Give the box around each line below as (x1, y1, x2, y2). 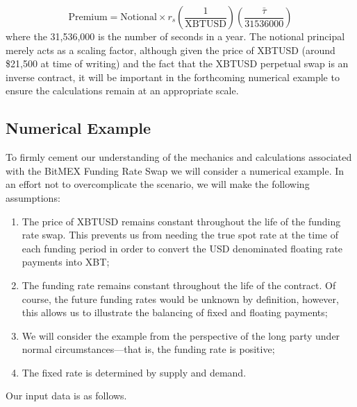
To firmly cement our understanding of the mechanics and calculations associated (6, 150, 352, 164)
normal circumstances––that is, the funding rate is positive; (22, 342, 275, 356)
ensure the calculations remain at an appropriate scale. (6, 83, 239, 98)
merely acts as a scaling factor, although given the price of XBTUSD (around (6, 42, 335, 57)
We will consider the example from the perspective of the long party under (22, 328, 340, 343)
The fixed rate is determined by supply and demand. (22, 365, 247, 379)
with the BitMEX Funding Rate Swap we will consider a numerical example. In (6, 163, 344, 177)
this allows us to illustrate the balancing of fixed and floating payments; (22, 305, 328, 320)
